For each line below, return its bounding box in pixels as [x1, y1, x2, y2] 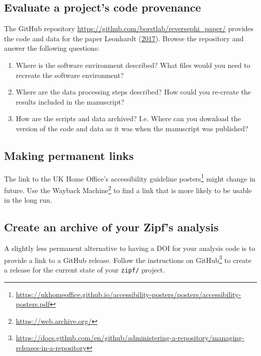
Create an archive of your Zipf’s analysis [4, 219, 219, 235]
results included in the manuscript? [16, 96, 124, 107]
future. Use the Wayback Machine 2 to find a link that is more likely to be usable [4, 184, 252, 195]
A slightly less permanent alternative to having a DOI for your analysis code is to [4, 243, 255, 253]
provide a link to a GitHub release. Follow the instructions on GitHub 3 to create [4, 253, 251, 265]
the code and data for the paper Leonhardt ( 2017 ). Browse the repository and [4, 33, 244, 43]
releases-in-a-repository [16, 342, 87, 352]
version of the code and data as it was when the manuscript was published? [16, 123, 248, 133]
